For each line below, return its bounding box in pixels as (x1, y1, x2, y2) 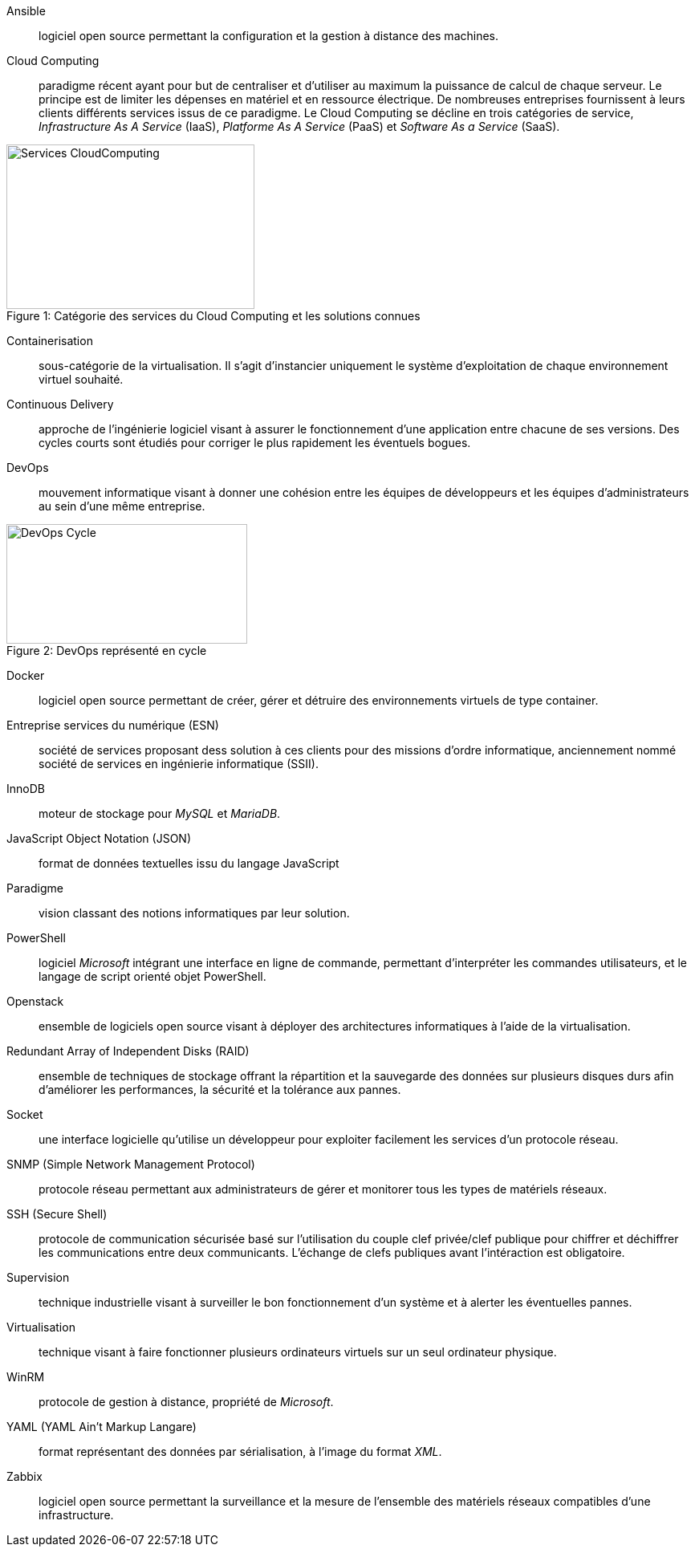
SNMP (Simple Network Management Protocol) (6, 1157, 255, 1171)
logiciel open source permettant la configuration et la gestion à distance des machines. (39, 29, 499, 43)
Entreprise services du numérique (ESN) (6, 718, 219, 732)
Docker (6, 669, 45, 682)
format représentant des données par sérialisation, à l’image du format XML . (39, 1445, 442, 1458)
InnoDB (6, 782, 45, 795)
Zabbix (6, 1470, 43, 1483)
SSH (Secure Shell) (6, 1207, 108, 1221)
